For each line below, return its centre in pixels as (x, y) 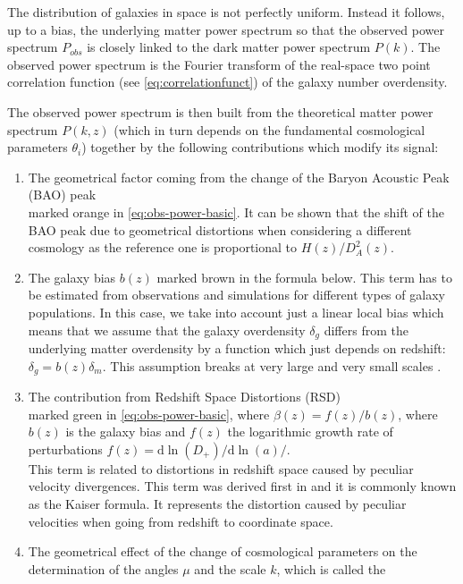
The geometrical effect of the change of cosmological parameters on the (223, 551)
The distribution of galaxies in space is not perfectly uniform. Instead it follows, (226, 12)
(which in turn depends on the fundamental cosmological (269, 129)
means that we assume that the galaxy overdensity (167, 330)
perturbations (65, 449)
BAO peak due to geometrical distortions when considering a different (220, 229)
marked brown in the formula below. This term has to (304, 277)
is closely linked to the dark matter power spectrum (229, 47)
